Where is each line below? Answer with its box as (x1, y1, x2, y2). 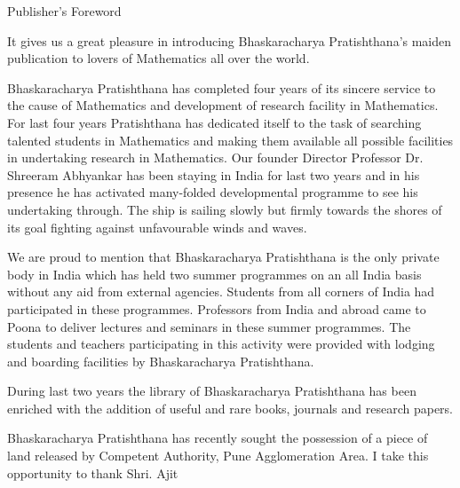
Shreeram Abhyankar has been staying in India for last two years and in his (7, 165, 420, 184)
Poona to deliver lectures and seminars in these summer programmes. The (7, 317, 411, 335)
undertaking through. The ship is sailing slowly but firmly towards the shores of (7, 200, 442, 218)
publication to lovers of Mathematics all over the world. (7, 49, 310, 67)
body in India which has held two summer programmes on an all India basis (7, 264, 422, 283)
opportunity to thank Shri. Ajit (7, 463, 178, 482)
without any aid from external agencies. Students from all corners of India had (7, 282, 435, 301)
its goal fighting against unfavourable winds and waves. (7, 217, 307, 236)
